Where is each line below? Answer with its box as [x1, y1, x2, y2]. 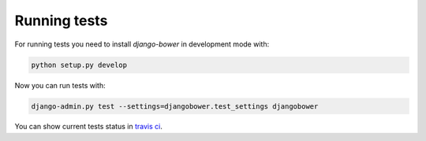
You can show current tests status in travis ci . [14, 122, 163, 132]
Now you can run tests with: [14, 80, 106, 90]
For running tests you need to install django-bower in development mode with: [14, 39, 270, 49]
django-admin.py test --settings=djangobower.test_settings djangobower [31, 102, 319, 110]
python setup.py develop [31, 60, 128, 69]
